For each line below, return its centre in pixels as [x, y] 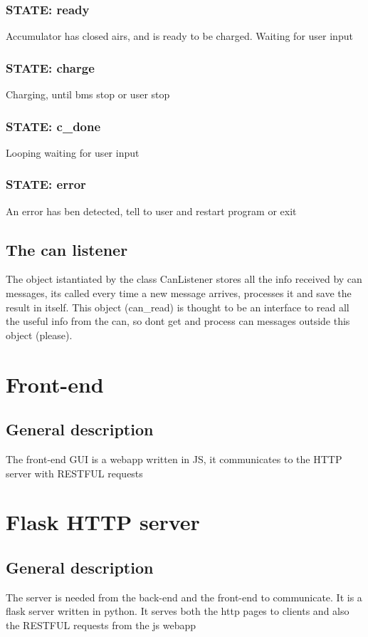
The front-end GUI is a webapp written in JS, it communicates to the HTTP [174, 459]
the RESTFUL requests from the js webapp [101, 625]
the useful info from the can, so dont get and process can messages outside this [178, 321]
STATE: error [46, 184]
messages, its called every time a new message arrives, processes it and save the [179, 293]
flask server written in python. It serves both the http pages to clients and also [178, 611]
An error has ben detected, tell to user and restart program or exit [151, 211]
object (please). [39, 335]
